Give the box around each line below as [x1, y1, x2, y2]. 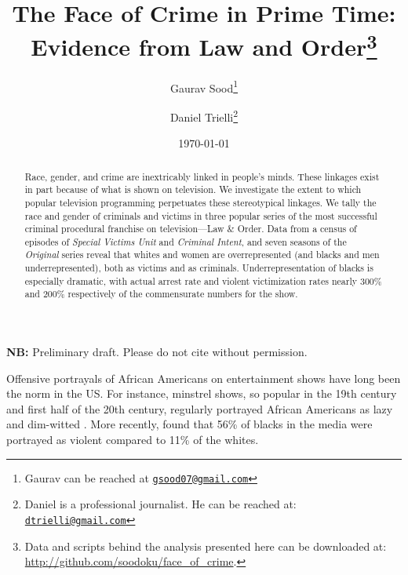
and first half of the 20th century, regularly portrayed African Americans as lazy [6, 400, 393, 417]
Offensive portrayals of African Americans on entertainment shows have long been [6, 369, 401, 386]
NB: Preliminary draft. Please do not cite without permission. [6, 344, 308, 360]
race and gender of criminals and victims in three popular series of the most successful [24, 209, 377, 222]
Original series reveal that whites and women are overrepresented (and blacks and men [24, 248, 380, 261]
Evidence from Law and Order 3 [31, 27, 377, 63]
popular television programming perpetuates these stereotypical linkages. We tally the [24, 195, 377, 209]
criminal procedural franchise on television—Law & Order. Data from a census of [24, 222, 357, 235]
